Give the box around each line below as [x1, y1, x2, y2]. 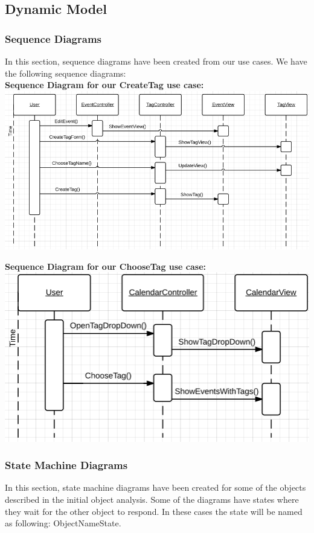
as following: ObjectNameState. [5, 517, 121, 529]
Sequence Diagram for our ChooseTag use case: [5, 260, 207, 272]
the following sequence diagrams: [5, 66, 126, 79]
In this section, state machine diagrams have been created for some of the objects [5, 481, 306, 494]
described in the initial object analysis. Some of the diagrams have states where [5, 493, 299, 505]
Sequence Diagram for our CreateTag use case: [5, 78, 204, 91]
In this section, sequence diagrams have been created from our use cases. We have [5, 55, 307, 67]
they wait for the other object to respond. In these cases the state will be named [5, 505, 303, 517]
